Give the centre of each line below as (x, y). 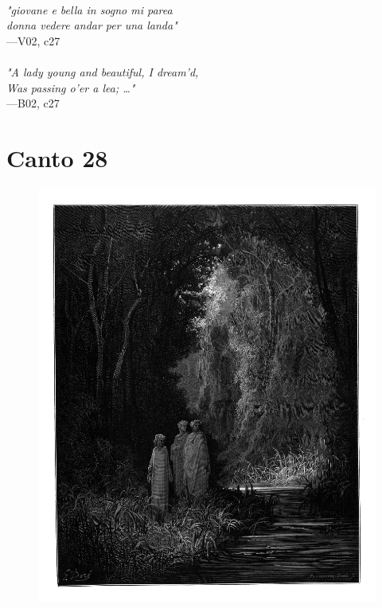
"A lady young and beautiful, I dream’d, (103, 71)
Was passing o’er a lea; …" (71, 87)
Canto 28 (57, 157)
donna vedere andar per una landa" (92, 25)
